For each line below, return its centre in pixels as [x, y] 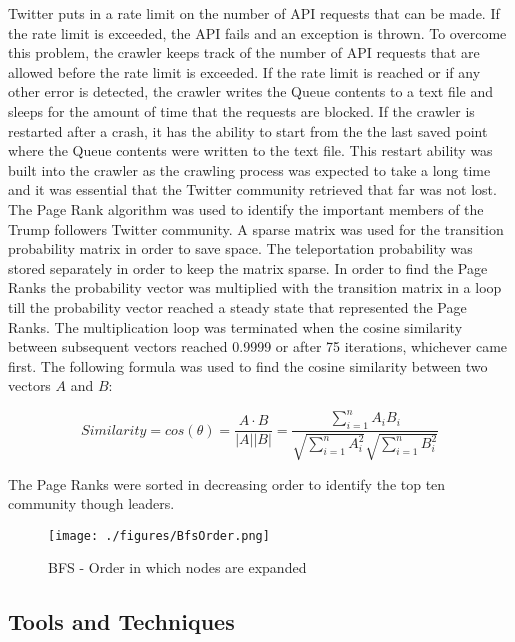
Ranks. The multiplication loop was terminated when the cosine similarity [235, 326]
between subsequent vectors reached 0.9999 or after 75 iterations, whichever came [258, 346]
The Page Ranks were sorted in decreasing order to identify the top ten [227, 483]
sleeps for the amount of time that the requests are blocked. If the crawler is [241, 110]
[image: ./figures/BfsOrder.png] [159, 535]
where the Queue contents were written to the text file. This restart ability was [250, 150]
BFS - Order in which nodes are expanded [177, 567]
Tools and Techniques [121, 621]
